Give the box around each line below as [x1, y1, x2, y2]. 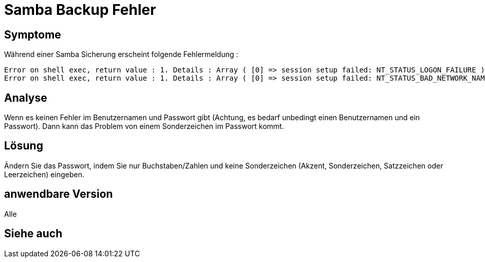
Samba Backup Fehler [4, 1, 156, 18]
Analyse [4, 91, 47, 104]
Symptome [4, 28, 61, 41]
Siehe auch [4, 227, 63, 240]
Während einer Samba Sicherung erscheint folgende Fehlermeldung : [4, 50, 238, 59]
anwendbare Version [4, 188, 113, 201]
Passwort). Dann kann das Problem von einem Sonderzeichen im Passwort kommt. [4, 122, 284, 131]
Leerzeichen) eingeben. [4, 170, 84, 179]
